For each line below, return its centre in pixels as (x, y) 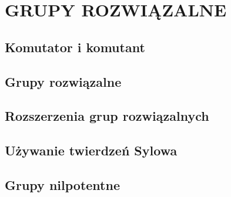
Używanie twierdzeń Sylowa (91, 150)
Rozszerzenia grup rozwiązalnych (107, 116)
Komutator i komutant (75, 47)
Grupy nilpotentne (62, 184)
